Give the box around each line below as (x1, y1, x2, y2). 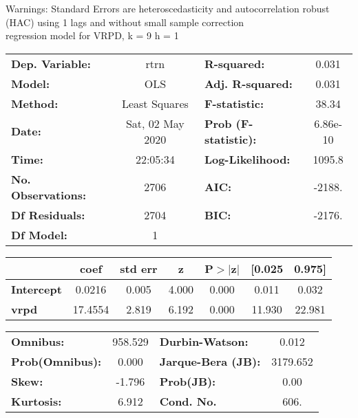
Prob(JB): (159, 373, 216, 389)
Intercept (11, 280, 62, 297)
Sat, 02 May (125, 115, 185, 131)
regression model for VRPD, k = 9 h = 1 (6, 28, 179, 43)
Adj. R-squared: (204, 75, 293, 91)
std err (120, 260, 158, 276)
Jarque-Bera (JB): (159, 353, 261, 369)
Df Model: (11, 226, 67, 243)
